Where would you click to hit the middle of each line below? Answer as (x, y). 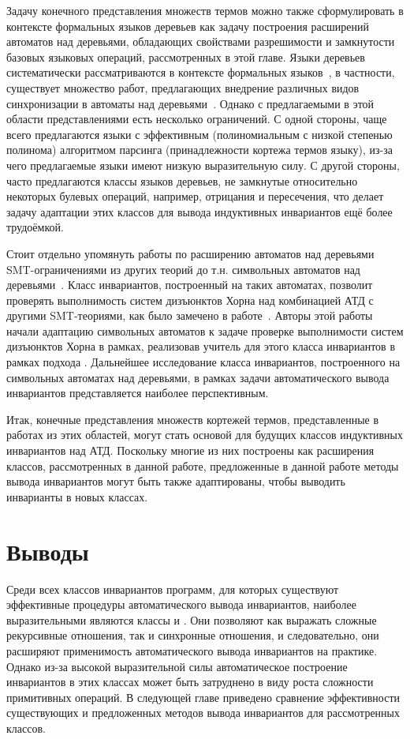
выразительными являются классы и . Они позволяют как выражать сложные (192, 619)
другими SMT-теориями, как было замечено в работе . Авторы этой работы (190, 315)
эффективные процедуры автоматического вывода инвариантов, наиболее (181, 604)
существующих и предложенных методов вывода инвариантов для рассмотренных (203, 713)
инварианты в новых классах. (77, 496)
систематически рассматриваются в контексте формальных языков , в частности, (201, 72)
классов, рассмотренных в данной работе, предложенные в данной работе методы (203, 465)
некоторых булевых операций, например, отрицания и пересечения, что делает (195, 196)
